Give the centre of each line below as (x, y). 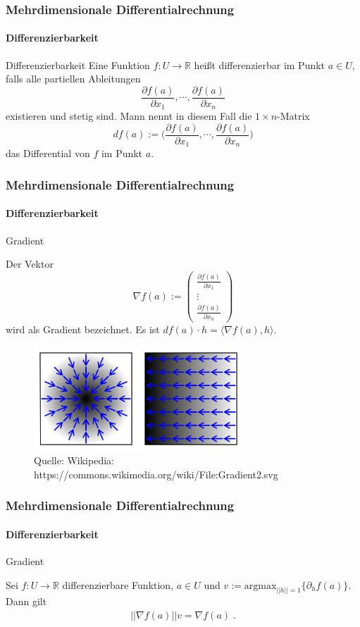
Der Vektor (30, 264)
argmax (260, 586)
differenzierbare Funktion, (118, 584)
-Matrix (293, 116)
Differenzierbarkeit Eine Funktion (78, 64)
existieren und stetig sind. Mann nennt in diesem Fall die (129, 116)
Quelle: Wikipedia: (74, 460)
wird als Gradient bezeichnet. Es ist (83, 329)
